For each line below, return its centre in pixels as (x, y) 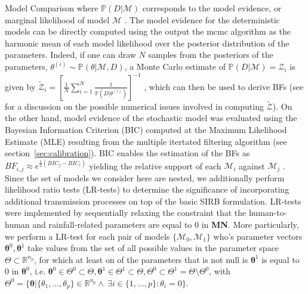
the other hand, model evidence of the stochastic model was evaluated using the (151, 118)
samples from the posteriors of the (211, 55)
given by (20, 86)
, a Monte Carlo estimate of (175, 66)
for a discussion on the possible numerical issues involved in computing (134, 106)
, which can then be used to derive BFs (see (224, 86)
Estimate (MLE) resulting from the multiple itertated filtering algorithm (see (146, 141)
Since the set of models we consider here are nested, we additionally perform (145, 177)
